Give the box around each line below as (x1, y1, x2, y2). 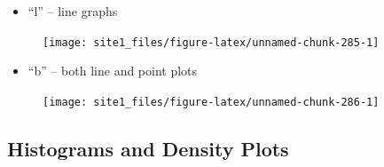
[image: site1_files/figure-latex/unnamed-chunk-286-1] (43, 95, 380, 108)
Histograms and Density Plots (7, 134, 289, 162)
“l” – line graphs (27, 2, 118, 20)
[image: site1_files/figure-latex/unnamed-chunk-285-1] (43, 36, 380, 49)
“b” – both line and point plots (27, 61, 198, 80)
